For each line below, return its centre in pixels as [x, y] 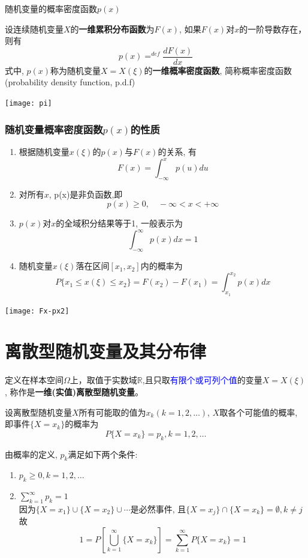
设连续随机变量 [34, 29]
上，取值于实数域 [103, 380]
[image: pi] [28, 104]
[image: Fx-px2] [37, 311]
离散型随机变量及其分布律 [106, 351]
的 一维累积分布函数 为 [112, 29]
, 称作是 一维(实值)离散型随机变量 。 [74, 391]
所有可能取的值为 [112, 412]
